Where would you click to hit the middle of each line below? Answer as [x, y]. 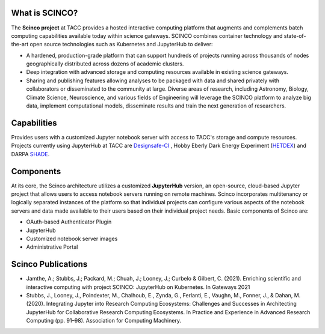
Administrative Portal [52, 247]
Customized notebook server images [72, 238]
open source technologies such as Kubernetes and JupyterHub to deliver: [121, 44]
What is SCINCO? [45, 13]
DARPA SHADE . [30, 154]
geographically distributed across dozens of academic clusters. [105, 64]
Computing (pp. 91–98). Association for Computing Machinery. [104, 321]
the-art [20, 44]
